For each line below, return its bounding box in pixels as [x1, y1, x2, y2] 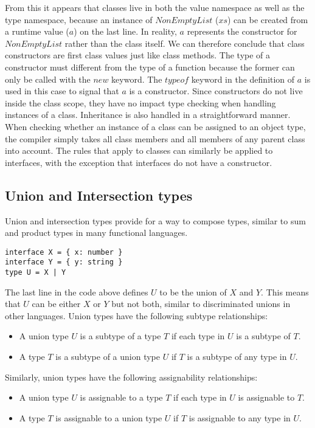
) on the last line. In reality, [74, 25, 177, 38]
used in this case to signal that [5, 85, 119, 97]
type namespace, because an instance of [5, 13, 153, 26]
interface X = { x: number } [5, 247, 123, 257]
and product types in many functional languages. [5, 226, 188, 239]
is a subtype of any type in [187, 350, 287, 363]
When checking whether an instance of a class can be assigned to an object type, [5, 120, 306, 133]
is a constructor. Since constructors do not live [129, 85, 303, 97]
